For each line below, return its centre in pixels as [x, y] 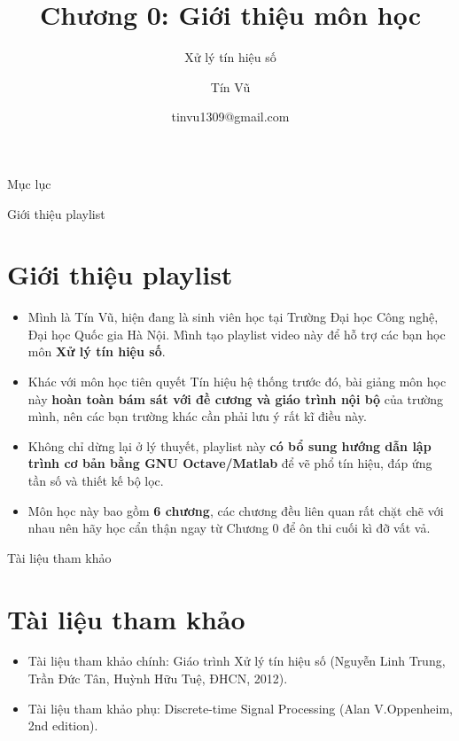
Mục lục [29, 183]
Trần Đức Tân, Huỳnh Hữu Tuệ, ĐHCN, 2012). [158, 679]
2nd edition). [63, 725]
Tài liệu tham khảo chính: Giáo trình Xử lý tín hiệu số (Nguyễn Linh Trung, [237, 661]
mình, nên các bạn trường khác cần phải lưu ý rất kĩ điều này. [197, 416]
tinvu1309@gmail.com [230, 117]
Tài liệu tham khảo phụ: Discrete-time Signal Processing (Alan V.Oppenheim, [240, 708]
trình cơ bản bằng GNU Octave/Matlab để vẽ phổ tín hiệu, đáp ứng [230, 463]
